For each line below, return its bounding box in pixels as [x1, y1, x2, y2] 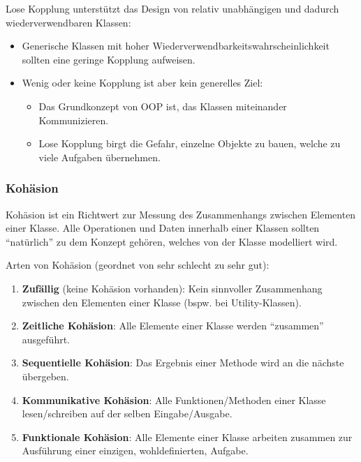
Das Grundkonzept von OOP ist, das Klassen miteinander [38, 98, 287, 113]
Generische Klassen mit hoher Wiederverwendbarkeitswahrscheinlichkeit [22, 38, 330, 53]
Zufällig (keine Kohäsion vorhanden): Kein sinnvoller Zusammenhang [22, 281, 323, 295]
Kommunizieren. [38, 112, 109, 127]
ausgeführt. [22, 331, 70, 346]
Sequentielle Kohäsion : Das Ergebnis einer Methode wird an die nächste [22, 355, 344, 370]
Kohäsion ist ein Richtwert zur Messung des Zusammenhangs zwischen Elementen [6, 207, 356, 221]
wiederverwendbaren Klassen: [6, 15, 131, 29]
